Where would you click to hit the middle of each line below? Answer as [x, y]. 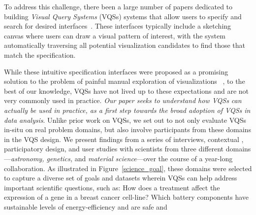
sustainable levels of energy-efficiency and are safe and [86, 206]
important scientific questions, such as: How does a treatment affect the [112, 187]
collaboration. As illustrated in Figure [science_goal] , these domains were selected [128, 168]
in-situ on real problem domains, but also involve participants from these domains [128, 129]
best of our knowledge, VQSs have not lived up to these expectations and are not [126, 90]
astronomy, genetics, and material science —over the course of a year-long [122, 158]
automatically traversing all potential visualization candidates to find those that [125, 45]
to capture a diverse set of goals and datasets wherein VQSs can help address [121, 178]
